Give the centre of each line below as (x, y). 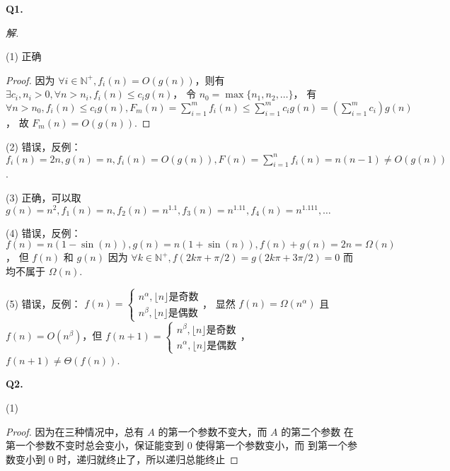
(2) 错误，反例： (44, 146)
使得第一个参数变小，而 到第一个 (271, 445)
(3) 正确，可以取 (44, 198)
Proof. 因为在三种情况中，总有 (75, 431)
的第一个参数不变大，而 (213, 431)
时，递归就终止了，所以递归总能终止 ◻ (148, 459)
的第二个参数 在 (317, 431)
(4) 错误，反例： (44, 232)
